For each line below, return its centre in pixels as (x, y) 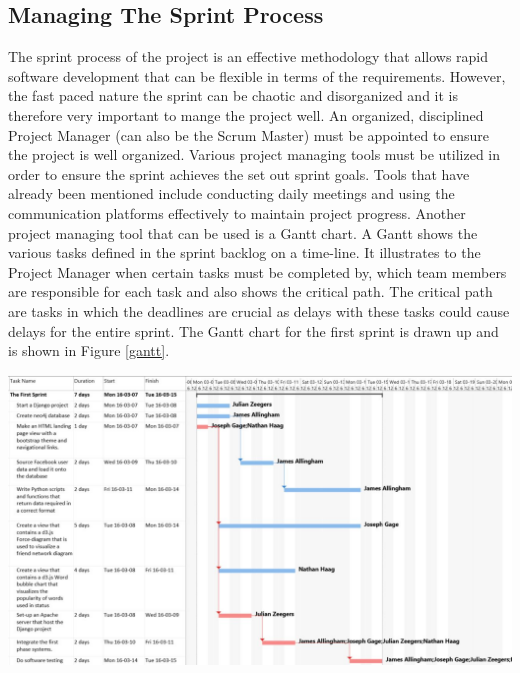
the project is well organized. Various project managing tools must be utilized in (254, 154)
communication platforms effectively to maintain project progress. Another (237, 212)
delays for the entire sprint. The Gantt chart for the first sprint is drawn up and (253, 330)
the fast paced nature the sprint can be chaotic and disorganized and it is (233, 95)
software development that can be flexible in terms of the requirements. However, (257, 75)
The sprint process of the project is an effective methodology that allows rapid (248, 56)
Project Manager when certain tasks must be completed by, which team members (257, 271)
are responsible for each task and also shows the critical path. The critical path (250, 291)
